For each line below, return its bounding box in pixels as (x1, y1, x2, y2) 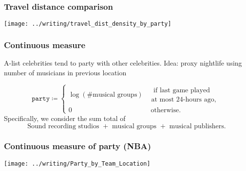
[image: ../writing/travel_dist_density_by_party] (4, 20, 171, 28)
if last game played (153, 86, 210, 94)
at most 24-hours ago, (151, 96, 216, 103)
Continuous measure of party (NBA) (4, 140, 151, 152)
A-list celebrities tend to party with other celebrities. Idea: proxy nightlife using (4, 58, 242, 68)
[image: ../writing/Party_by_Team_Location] (4, 160, 151, 167)
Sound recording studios (27, 122, 99, 130)
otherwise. (151, 106, 181, 114)
